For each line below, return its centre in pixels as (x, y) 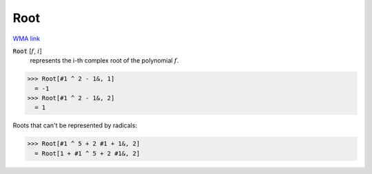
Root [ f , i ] (28, 51)
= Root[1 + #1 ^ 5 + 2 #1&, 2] (87, 153)
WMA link (27, 39)
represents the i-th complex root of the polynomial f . (104, 61)
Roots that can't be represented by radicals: (75, 126)
